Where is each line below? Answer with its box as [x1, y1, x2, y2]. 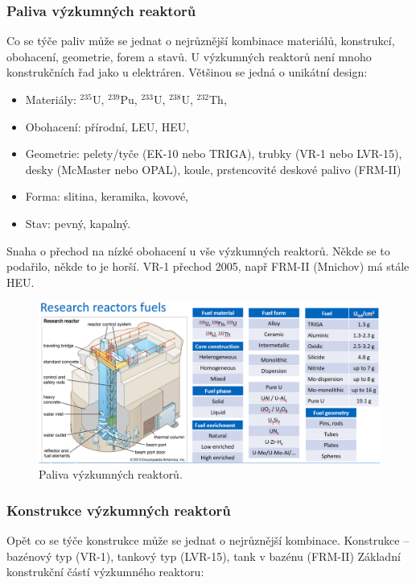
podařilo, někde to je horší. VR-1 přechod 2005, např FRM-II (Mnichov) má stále [6, 258, 410, 275]
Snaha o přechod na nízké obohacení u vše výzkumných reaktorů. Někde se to [6, 242, 390, 259]
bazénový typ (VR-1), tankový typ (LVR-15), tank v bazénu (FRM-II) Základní [6, 547, 401, 564]
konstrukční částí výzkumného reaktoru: [6, 563, 204, 580]
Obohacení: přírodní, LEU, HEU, [25, 118, 190, 135]
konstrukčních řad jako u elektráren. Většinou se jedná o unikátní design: [6, 64, 368, 81]
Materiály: [25, 91, 76, 107]
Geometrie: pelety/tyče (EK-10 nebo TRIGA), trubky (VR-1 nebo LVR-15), [25, 145, 402, 162]
